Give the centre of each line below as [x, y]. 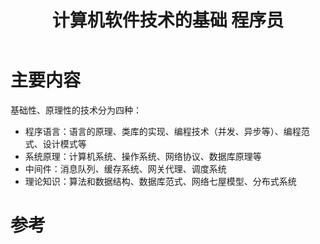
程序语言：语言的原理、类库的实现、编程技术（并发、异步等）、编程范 [167, 131]
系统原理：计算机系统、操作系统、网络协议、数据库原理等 [143, 156]
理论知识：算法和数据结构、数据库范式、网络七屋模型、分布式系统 [160, 181]
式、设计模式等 [55, 143]
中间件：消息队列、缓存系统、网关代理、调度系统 [125, 168]
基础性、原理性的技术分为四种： [76, 110]
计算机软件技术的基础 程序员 [168, 20]
